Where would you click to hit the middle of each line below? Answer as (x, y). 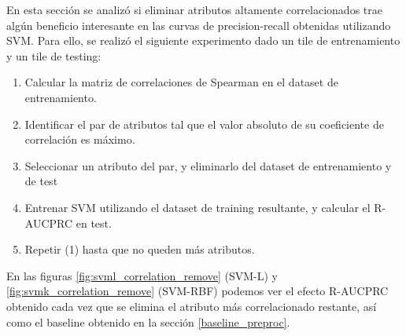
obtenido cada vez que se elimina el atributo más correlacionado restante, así (192, 306)
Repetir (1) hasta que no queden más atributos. (140, 249)
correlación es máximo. (80, 139)
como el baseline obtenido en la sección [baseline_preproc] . (148, 321)
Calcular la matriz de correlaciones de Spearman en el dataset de (181, 82)
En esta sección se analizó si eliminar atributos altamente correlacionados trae (194, 9)
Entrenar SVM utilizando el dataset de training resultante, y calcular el (197, 207)
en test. (94, 223)
